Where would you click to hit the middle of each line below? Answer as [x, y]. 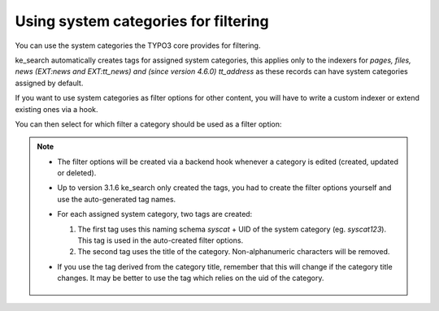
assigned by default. [49, 83]
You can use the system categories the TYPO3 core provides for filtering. [138, 45]
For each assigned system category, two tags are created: [155, 214]
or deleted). [77, 173]
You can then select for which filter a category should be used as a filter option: [148, 124]
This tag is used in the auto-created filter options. [161, 240]
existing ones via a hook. [57, 109]
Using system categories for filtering [142, 21]
